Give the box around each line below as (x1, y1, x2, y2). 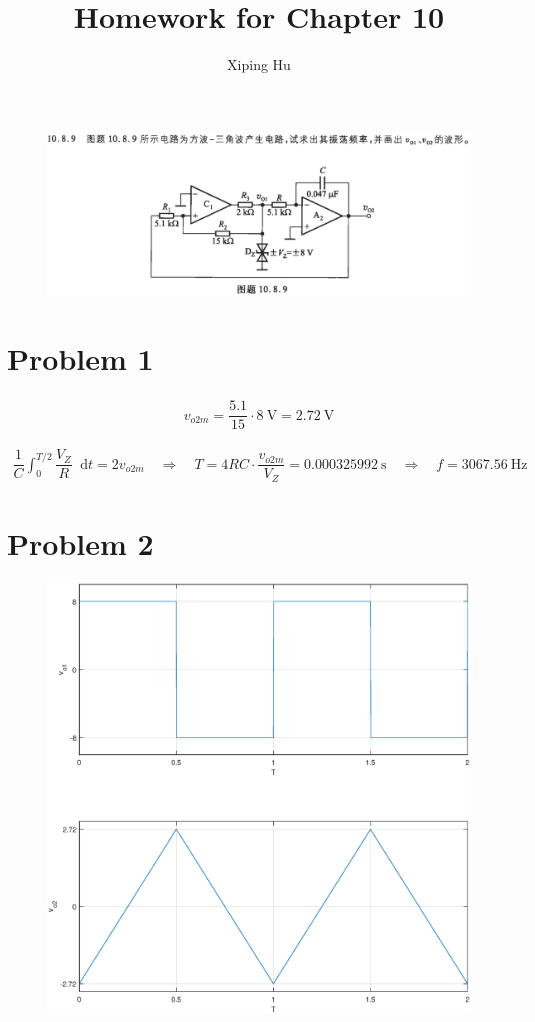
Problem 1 (7, 338, 154, 379)
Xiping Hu (227, 54, 291, 75)
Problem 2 (7, 523, 154, 564)
